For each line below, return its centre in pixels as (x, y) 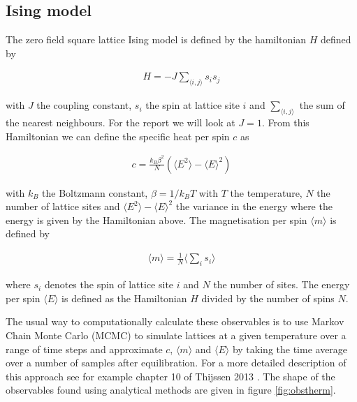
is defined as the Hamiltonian (124, 298)
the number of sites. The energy (282, 284)
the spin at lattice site (192, 105)
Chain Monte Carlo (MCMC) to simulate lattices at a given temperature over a (176, 335)
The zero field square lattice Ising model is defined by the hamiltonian (156, 39)
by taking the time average (290, 349)
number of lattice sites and (63, 206)
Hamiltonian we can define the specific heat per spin (118, 136)
